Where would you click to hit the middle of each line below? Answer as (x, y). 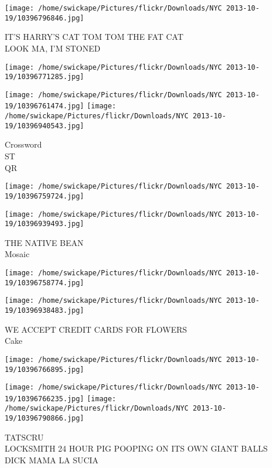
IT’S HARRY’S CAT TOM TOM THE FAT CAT (94, 37)
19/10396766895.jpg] (45, 369)
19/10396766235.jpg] (45, 399)
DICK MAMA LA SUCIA (52, 460)
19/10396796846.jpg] (45, 18)
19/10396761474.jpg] (45, 106)
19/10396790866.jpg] (45, 419)
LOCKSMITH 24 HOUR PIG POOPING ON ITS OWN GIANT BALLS (136, 448)
